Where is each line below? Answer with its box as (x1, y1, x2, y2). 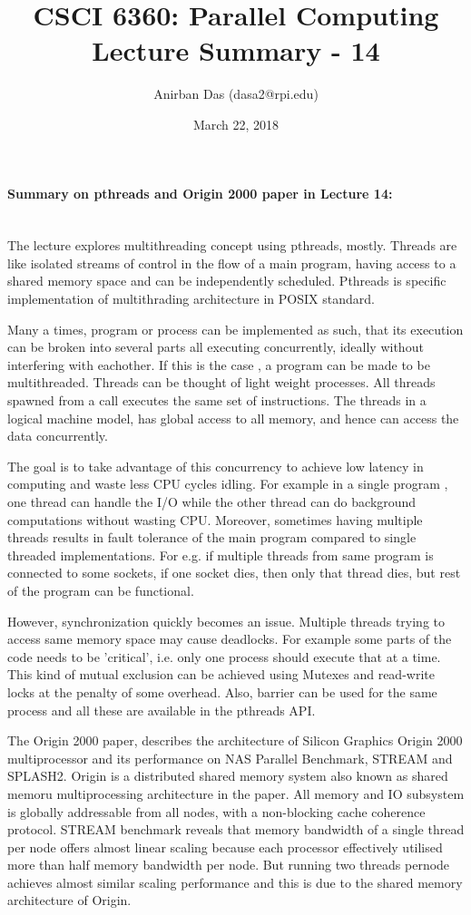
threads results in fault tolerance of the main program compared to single (7, 528, 417, 547)
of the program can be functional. (7, 580, 194, 599)
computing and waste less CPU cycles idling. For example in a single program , (7, 474, 448, 493)
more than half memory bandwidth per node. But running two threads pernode (7, 855, 450, 874)
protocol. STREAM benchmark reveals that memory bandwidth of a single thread (7, 820, 465, 839)
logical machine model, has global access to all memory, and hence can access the (7, 408, 459, 427)
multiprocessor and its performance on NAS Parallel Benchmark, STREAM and (7, 748, 453, 767)
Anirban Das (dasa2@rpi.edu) (153, 84, 319, 103)
